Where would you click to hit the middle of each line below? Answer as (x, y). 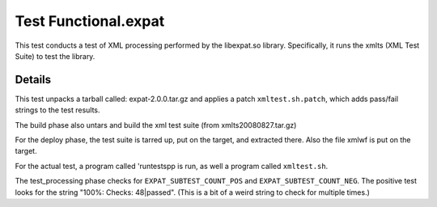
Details (33, 80)
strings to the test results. (57, 110)
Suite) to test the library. (55, 56)
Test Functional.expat (90, 21)
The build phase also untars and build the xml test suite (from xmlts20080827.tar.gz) (156, 125)
